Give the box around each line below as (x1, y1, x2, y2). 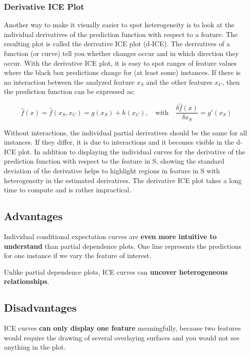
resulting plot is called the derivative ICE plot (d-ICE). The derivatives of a (4, 38, 230, 49)
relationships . (4, 276, 50, 286)
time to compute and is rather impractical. (4, 185, 131, 195)
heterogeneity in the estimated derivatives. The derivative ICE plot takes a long (4, 175, 242, 185)
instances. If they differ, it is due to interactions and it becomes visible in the (4, 137, 234, 147)
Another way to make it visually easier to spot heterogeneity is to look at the (4, 19, 234, 30)
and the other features (146, 76, 213, 87)
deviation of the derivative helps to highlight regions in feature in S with (4, 166, 220, 176)
